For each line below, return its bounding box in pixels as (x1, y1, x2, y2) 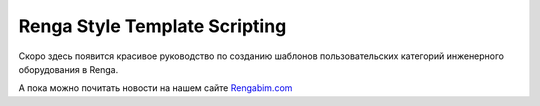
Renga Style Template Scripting (18, 15, 287, 37)
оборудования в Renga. (18, 63, 119, 75)
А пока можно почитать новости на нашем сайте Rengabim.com (18, 82, 293, 94)
